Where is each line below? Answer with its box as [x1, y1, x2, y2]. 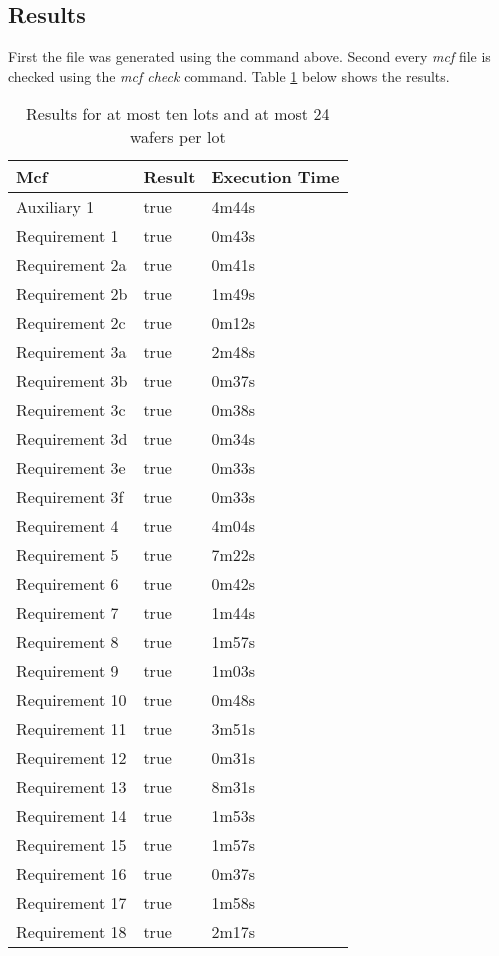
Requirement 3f [16, 485, 124, 509]
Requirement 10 [16, 688, 127, 712]
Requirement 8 [16, 630, 119, 654]
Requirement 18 [16, 920, 127, 944]
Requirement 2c [16, 311, 126, 335]
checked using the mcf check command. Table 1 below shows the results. [8, 65, 450, 86]
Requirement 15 [16, 833, 127, 857]
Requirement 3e [16, 456, 126, 480]
